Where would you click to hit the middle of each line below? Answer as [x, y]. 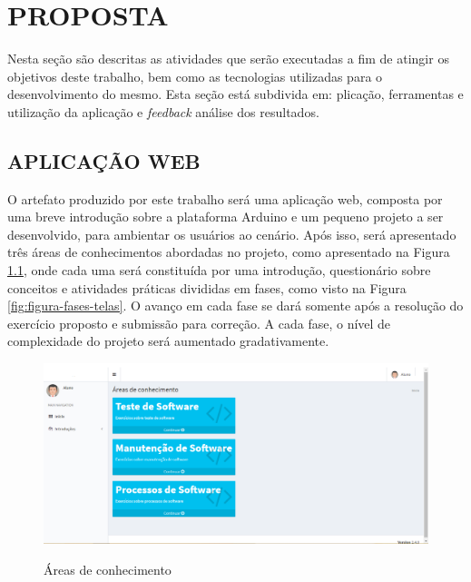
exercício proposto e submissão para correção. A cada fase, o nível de [199, 323]
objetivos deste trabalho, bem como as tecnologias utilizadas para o [195, 76]
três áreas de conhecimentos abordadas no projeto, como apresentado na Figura [229, 252]
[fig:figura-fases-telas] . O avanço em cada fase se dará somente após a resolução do [235, 306]
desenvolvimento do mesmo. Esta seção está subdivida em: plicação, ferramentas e [235, 94]
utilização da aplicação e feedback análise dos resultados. [163, 111]
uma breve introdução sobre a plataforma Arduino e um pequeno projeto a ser [226, 217]
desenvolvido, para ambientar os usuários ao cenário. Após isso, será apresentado [232, 234]
